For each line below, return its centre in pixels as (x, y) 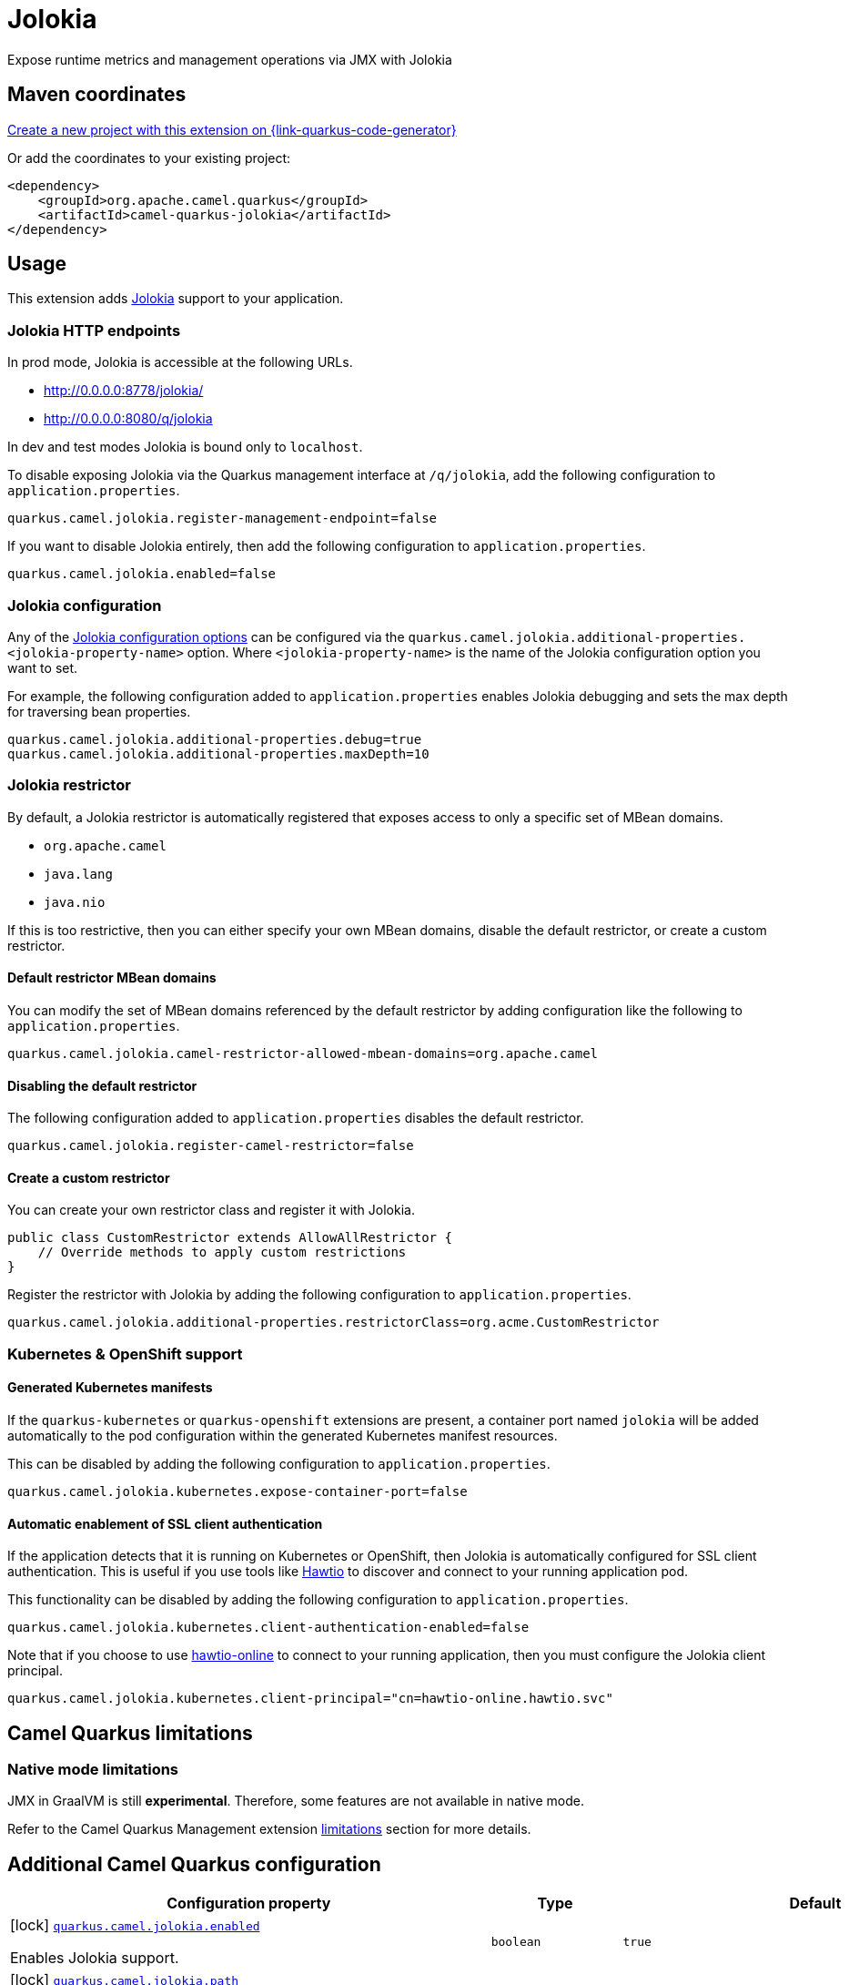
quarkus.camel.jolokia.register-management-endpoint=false (222, 519)
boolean (516, 1941)
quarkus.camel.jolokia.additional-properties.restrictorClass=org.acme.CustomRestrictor (334, 1323)
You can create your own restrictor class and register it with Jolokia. (211, 1210)
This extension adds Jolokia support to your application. (176, 299)
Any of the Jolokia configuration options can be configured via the (206, 636)
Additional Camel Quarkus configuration (194, 1864)
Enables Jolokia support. (95, 1958)
